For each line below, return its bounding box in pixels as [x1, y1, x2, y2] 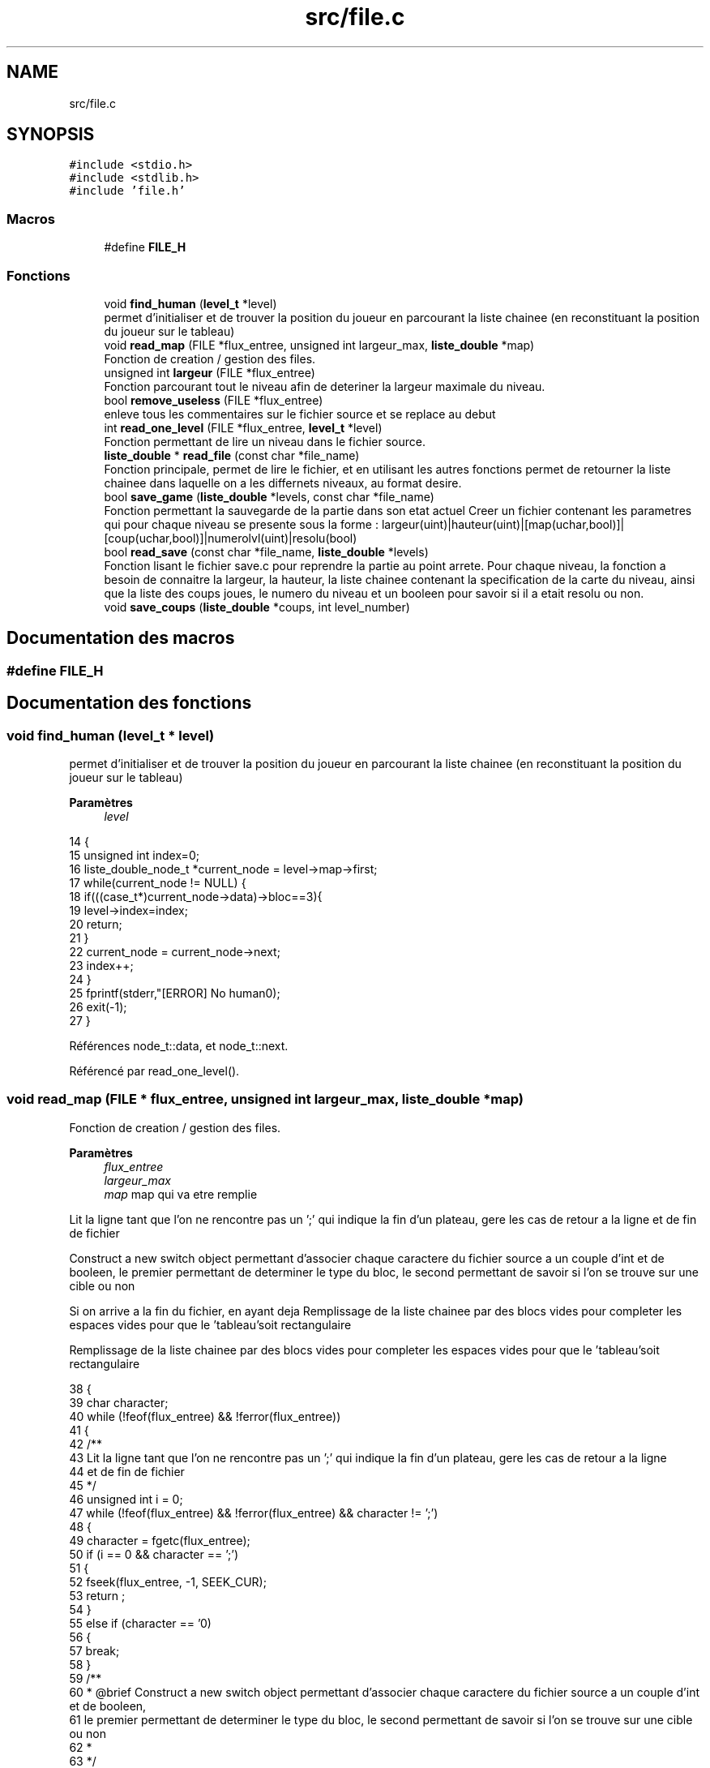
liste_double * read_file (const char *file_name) [104, 448, 360, 462]
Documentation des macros [6, 628, 235, 649]
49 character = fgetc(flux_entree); [69, 1533, 250, 1547]
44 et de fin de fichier [69, 1464, 185, 1478]
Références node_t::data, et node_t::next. [69, 1039, 289, 1053]
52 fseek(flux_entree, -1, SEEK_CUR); [69, 1574, 267, 1589]
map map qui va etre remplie [104, 1187, 258, 1201]
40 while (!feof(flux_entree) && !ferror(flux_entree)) [69, 1409, 341, 1423]
